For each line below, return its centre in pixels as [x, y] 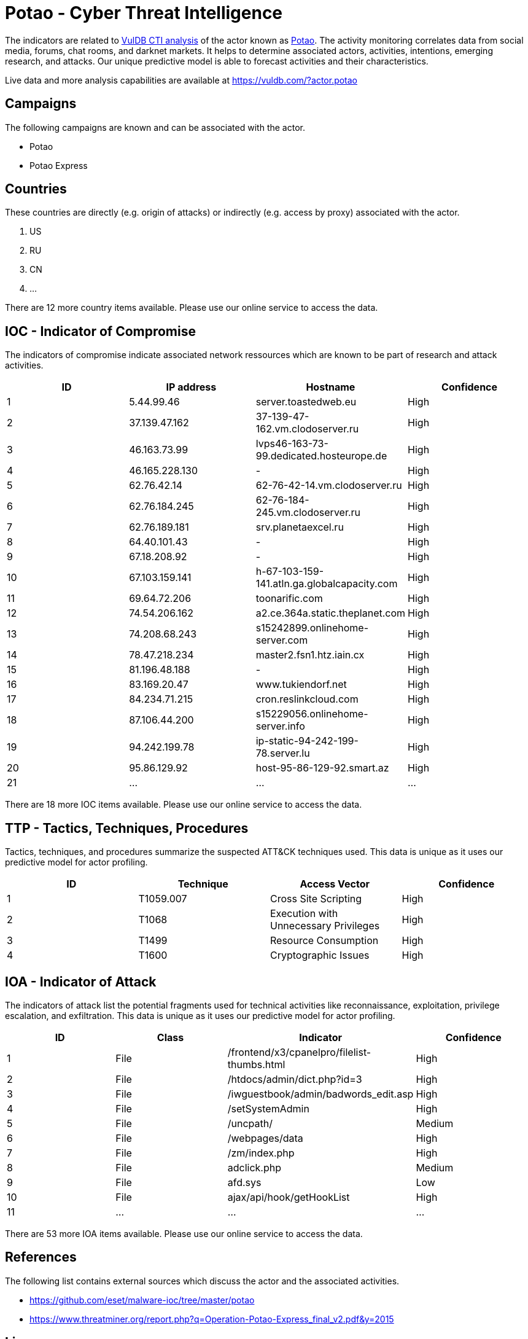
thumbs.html [256, 1064]
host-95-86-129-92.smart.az [322, 768]
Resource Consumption [324, 941]
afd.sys [244, 1182]
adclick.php [254, 1167]
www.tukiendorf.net [301, 685]
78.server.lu [283, 753]
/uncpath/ [250, 1123]
